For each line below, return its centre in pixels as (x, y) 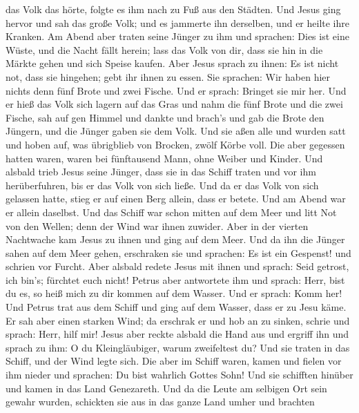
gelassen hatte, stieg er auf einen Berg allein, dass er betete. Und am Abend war (176, 199)
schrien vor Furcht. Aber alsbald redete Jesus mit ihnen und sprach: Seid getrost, (177, 266)
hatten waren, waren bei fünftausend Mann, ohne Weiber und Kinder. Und (164, 158)
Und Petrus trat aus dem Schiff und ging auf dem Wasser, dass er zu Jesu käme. (176, 307)
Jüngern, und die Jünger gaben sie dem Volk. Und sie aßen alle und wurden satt (176, 131)
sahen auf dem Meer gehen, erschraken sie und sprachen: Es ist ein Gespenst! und (178, 252)
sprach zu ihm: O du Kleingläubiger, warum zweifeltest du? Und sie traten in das (178, 347)
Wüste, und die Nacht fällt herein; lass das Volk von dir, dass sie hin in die (164, 49)
